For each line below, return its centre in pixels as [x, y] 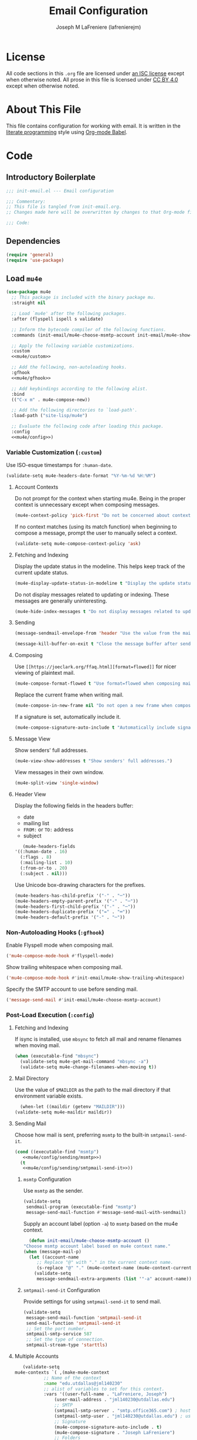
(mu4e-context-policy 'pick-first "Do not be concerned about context [103, 515]
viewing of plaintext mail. [45, 673]
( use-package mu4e [28, 292]
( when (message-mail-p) [52, 1251]
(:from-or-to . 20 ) [44, 868]
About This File [44, 109]
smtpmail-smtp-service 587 [59, 1334]
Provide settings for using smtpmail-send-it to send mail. [92, 1301]
